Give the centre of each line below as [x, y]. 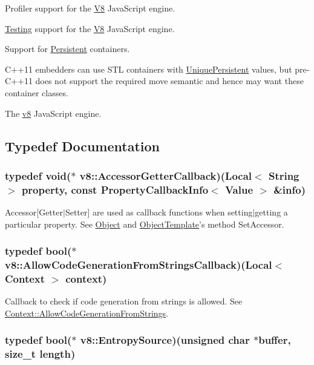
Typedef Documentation [82, 146]
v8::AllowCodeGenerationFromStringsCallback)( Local [139, 265]
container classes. [37, 92]
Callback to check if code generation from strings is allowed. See [124, 301]
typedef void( [38, 175]
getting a [271, 212]
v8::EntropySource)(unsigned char [165, 340]
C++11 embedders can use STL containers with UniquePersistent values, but [149, 69]
